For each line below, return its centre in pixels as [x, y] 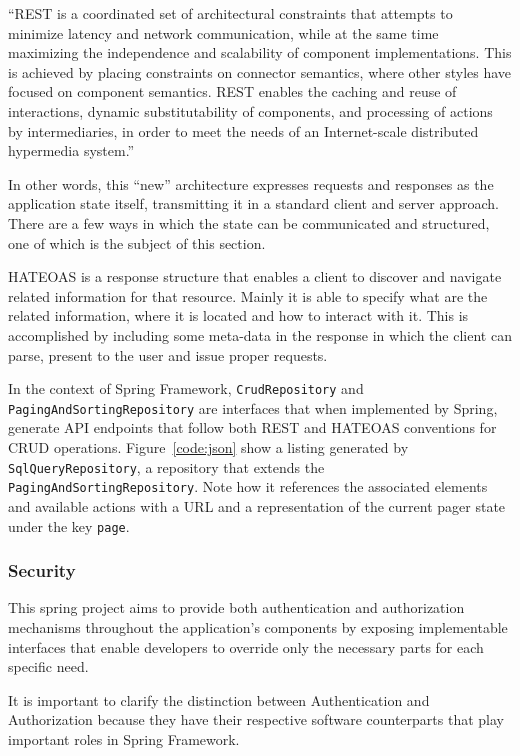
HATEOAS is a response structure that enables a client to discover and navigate [255, 276]
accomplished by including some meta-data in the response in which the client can [260, 334]
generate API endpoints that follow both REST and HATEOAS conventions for [252, 427]
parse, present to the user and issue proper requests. [168, 354]
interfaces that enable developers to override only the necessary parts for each [246, 646]
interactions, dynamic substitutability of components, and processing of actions [250, 110]
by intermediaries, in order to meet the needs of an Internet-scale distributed [243, 130]
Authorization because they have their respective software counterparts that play [256, 719]
